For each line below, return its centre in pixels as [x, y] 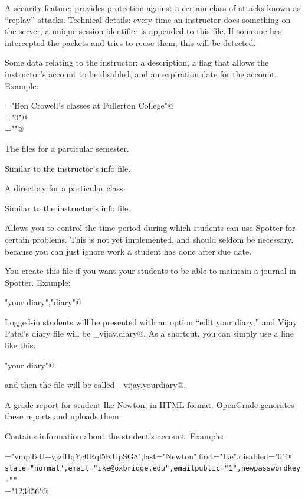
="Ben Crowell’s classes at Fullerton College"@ [89, 105]
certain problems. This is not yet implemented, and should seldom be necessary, [149, 239]
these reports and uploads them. [63, 416]
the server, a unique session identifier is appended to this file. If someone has [143, 31]
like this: [20, 345]
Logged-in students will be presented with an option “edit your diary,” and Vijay [151, 322]
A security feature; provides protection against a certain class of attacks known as [153, 8]
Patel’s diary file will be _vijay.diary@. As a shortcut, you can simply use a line [149, 333]
